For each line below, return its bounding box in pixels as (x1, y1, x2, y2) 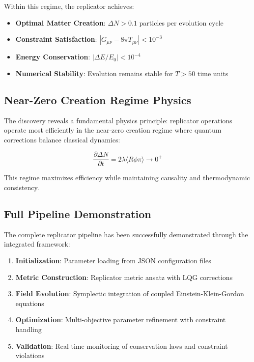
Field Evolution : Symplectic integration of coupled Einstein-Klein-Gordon (15, 288, 244, 299)
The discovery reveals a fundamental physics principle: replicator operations (4, 115, 232, 125)
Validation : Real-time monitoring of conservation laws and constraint (15, 340, 228, 351)
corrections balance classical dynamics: (4, 134, 120, 144)
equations (15, 298, 44, 308)
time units (197, 68, 228, 78)
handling (15, 324, 42, 334)
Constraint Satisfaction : (15, 34, 97, 44)
